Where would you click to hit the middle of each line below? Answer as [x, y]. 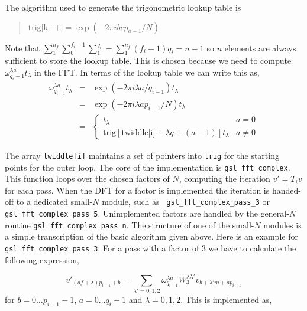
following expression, [42, 259]
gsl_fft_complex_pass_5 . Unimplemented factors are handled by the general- [147, 213]
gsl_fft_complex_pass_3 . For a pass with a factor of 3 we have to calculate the [151, 248]
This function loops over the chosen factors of [87, 179]
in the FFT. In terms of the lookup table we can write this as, [147, 72]
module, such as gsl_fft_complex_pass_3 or [186, 202]
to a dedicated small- [54, 202]
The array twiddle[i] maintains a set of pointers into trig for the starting [142, 155]
